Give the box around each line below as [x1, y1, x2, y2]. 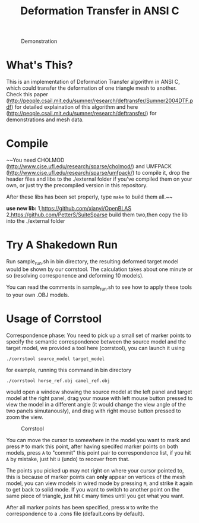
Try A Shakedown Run [6, 238, 118, 252]
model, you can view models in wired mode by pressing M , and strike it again [6, 480, 193, 487]
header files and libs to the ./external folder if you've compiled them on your [6, 175, 192, 182]
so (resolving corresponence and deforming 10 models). [6, 272, 144, 279]
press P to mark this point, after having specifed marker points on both [6, 443, 178, 450]
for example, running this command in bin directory [6, 366, 132, 373]
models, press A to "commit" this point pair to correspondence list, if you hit [6, 449, 191, 456]
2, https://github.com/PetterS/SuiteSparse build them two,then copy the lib [6, 211, 188, 218]
